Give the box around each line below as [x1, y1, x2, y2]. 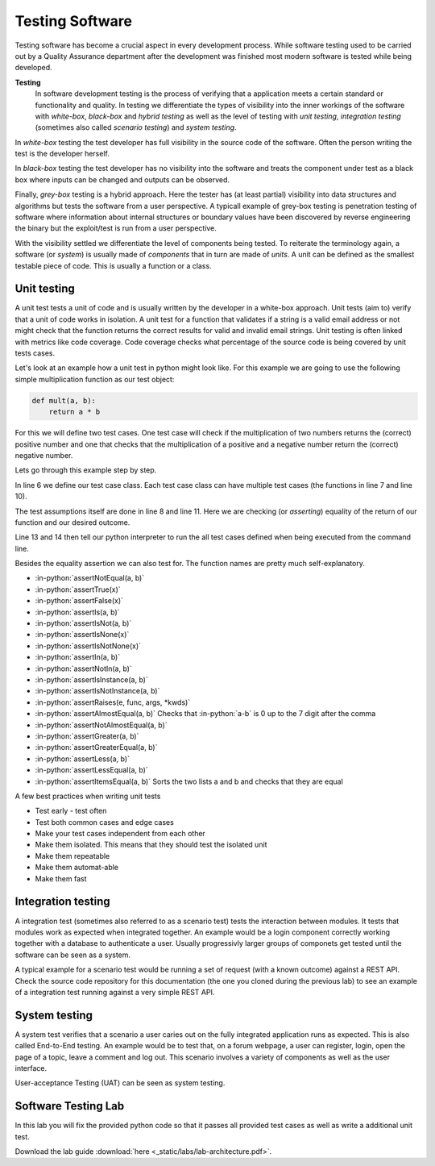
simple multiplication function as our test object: [14, 374, 175, 384]
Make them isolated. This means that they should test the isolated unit [35, 839, 267, 850]
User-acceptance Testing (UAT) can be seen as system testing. [14, 1078, 226, 1088]
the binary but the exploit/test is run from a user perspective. [14, 223, 217, 233]
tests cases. [14, 348, 56, 358]
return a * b [48, 407, 101, 417]
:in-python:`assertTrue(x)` [35, 585, 121, 594]
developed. [14, 63, 52, 73]
